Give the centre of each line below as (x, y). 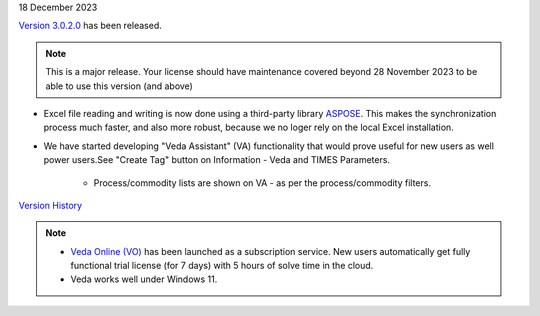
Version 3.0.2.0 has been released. (90, 26)
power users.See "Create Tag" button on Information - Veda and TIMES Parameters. (216, 160)
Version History (50, 205)
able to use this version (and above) (119, 86)
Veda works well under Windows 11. (144, 279)
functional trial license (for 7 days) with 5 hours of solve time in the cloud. (222, 266)
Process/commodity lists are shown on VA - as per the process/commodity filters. (262, 182)
